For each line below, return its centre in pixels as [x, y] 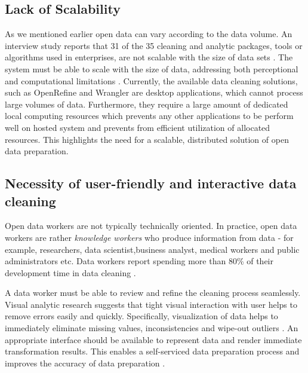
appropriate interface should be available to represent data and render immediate [153, 339]
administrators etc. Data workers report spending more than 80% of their [139, 261]
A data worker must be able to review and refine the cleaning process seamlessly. [153, 293]
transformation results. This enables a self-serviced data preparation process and [152, 351]
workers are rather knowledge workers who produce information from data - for [149, 237]
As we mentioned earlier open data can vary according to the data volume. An [149, 34]
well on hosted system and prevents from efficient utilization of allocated [138, 127]
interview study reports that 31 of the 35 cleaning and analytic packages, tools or [154, 45]
